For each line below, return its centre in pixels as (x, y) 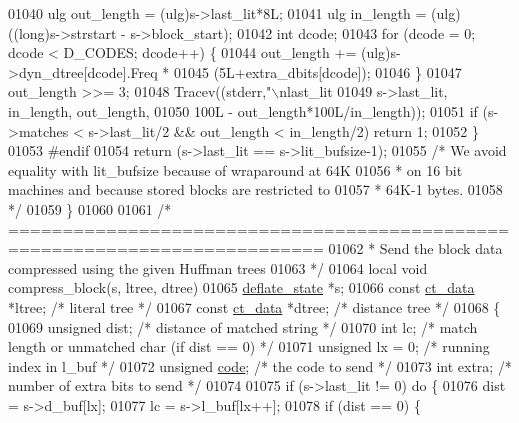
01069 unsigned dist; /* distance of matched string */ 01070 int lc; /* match (243, 326)
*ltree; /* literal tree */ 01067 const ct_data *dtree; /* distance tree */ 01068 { (254, 306)
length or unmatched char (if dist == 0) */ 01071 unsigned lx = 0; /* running (249, 346)
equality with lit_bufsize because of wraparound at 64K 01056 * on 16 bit (235, 169)
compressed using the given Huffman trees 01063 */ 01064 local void (218, 267)
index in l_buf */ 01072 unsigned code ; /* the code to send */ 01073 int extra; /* (260, 365)
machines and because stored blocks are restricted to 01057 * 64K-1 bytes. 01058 (255, 189)
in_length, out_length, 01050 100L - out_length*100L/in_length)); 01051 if (243, 110)
